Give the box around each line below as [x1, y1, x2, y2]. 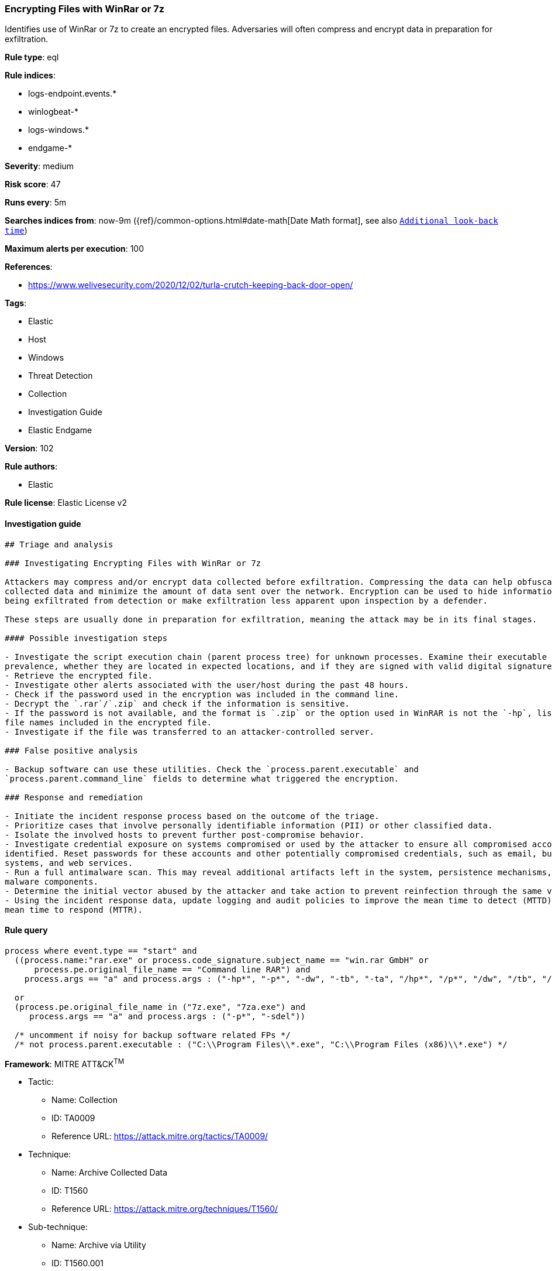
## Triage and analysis [5, 539, 113, 549]
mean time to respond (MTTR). [5, 905, 143, 914]
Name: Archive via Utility [51, 1240, 146, 1251]
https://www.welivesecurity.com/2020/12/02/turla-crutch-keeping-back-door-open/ [28, 280, 353, 290]
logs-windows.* [28, 125, 89, 135]
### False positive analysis [5, 745, 138, 755]
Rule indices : [5, 70, 56, 81]
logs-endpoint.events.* [28, 88, 117, 99]
